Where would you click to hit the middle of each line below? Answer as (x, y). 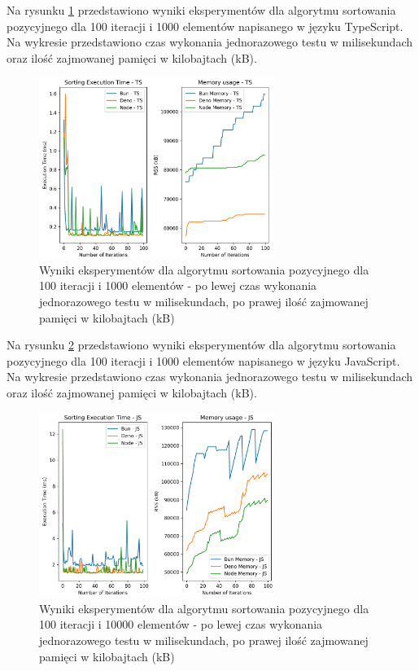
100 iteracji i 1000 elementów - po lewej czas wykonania (178, 285)
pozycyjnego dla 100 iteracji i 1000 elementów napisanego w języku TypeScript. (205, 26)
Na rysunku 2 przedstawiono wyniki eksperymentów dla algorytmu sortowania (201, 345)
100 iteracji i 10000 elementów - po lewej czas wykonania (181, 624)
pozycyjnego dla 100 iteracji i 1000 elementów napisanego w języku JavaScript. (203, 360)
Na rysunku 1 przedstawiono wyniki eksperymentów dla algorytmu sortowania (201, 10)
